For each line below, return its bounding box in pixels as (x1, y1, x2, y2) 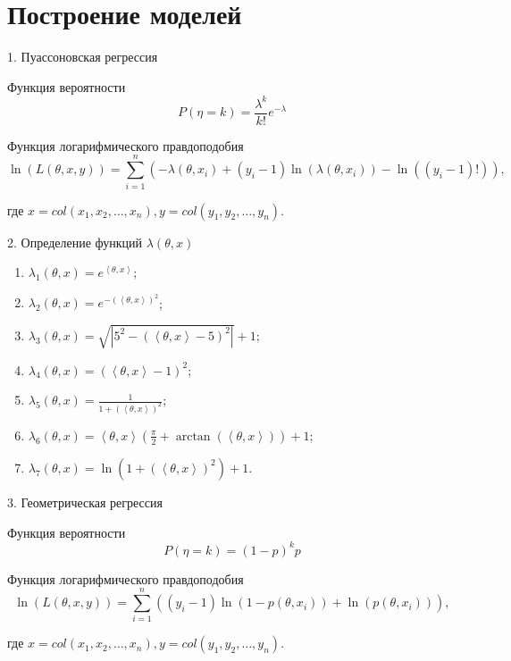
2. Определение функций (7, 232, 143, 251)
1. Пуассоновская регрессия (7, 47, 158, 66)
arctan (175, 430, 211, 443)
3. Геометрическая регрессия (7, 492, 163, 511)
